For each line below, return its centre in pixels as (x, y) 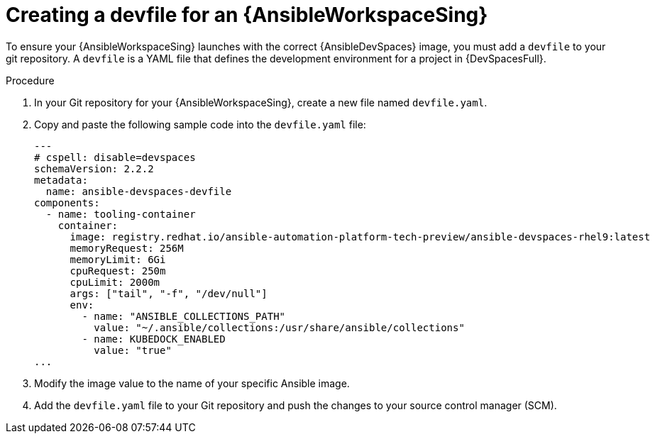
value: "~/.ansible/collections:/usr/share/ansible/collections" (279, 327)
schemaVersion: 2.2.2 (94, 168)
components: (67, 202)
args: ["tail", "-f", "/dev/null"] (169, 293)
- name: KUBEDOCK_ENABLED (154, 339)
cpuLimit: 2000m (115, 282)
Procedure (30, 80)
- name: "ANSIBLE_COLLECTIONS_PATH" (184, 316)
